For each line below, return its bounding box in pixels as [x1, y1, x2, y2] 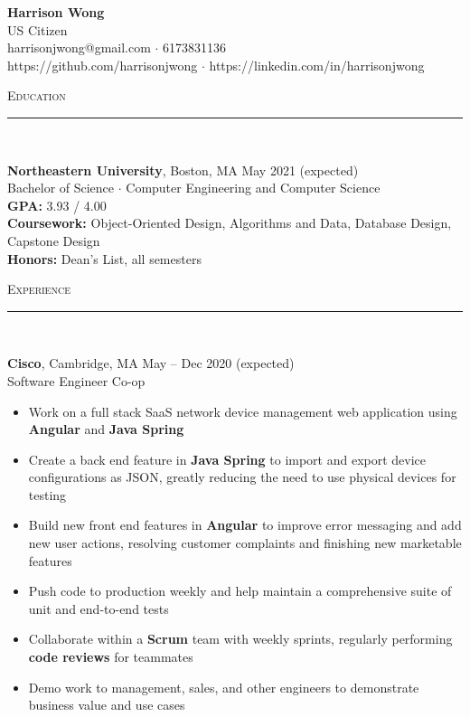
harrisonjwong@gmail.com [7, 38, 151, 57]
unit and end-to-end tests [28, 599, 169, 618]
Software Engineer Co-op [7, 371, 146, 390]
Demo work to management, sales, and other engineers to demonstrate [28, 677, 419, 696]
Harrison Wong [7, 3, 105, 21]
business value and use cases [28, 695, 185, 714]
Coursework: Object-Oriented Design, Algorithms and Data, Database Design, [7, 213, 452, 232]
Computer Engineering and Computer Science [126, 178, 381, 197]
